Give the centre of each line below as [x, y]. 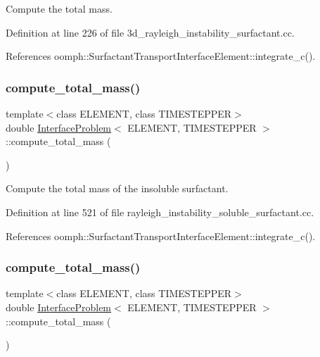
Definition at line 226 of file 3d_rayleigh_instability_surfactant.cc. [150, 32]
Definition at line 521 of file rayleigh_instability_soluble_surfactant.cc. [160, 212]
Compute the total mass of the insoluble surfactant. [117, 188]
